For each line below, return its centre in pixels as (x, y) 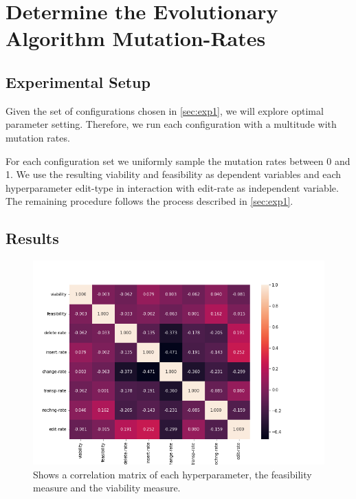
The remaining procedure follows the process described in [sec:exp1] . (149, 201)
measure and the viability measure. (107, 488)
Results (32, 238)
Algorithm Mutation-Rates (136, 38)
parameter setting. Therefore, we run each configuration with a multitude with (171, 124)
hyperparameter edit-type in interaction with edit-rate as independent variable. (172, 187)
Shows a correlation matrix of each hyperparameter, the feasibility (173, 474)
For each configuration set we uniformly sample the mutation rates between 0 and (178, 160)
